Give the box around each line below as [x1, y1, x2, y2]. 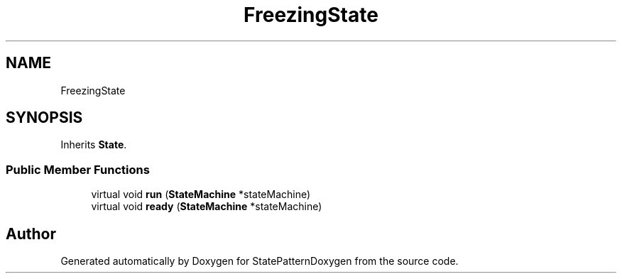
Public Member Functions [6, 162, 150, 177]
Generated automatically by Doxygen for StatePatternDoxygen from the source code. [60, 255, 459, 268]
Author [6, 224, 56, 243]
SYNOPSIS [6, 109, 83, 127]
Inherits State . [60, 138, 127, 151]
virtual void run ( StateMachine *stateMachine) [91, 188, 311, 201]
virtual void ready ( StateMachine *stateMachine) [91, 200, 322, 213]
